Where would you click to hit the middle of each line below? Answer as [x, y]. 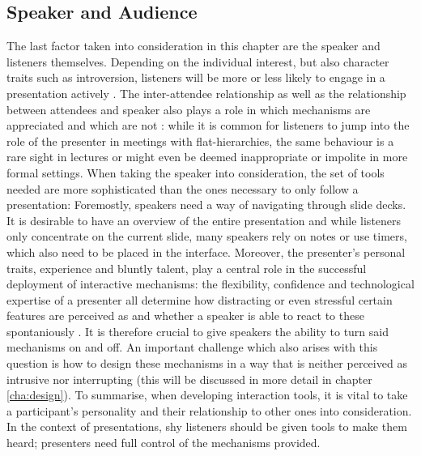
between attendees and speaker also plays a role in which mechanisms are [189, 109]
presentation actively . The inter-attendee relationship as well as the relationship [206, 93]
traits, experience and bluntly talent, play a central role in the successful [187, 268]
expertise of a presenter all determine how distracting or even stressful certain [200, 299]
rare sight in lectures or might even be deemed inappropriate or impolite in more [207, 157]
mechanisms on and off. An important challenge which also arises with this [192, 347]
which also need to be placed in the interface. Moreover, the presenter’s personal [206, 251]
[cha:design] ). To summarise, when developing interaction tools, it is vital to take [207, 395]
